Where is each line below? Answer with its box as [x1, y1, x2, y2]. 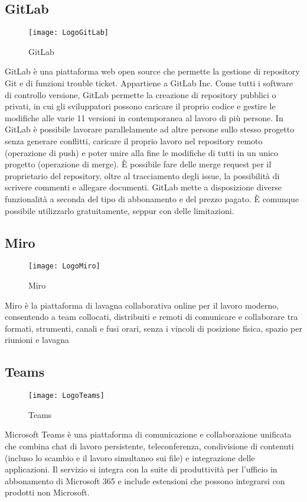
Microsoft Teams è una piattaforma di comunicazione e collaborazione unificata [5, 428, 292, 441]
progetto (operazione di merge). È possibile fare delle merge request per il [5, 158, 272, 170]
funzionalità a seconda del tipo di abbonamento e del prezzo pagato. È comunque [5, 192, 299, 205]
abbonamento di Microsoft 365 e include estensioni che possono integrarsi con [5, 474, 285, 487]
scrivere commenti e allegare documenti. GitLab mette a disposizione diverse [5, 181, 282, 193]
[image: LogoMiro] [28, 262, 100, 271]
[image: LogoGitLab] [28, 28, 109, 37]
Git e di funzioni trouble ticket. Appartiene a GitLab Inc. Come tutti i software [5, 77, 293, 89]
